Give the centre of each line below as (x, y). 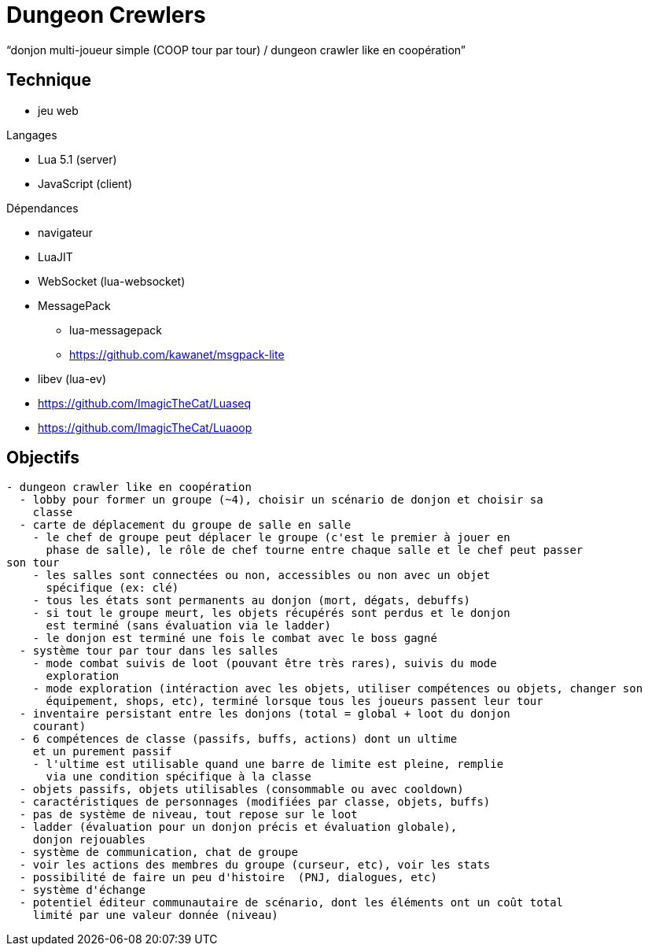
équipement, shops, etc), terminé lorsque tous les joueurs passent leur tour (295, 701)
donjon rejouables (89, 840)
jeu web (58, 110)
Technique (49, 80)
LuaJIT (55, 256)
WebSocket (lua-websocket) (112, 281)
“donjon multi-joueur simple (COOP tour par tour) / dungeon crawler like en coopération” (236, 50)
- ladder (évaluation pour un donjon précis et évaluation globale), (238, 827)
